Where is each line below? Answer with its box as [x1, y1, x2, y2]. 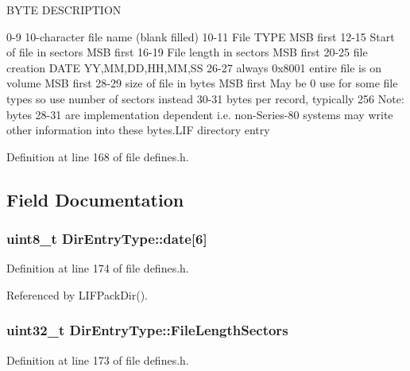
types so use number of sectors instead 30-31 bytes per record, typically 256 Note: [6, 90, 404, 106]
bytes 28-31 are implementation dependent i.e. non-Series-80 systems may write [6, 106, 393, 122]
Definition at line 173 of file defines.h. [6, 351, 189, 368]
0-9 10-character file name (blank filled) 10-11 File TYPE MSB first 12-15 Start [6, 28, 395, 44]
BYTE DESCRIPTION [6, 2, 122, 17]
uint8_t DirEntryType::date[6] [6, 229, 207, 249]
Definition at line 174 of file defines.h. [6, 260, 189, 276]
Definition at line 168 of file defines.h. [6, 148, 189, 164]
